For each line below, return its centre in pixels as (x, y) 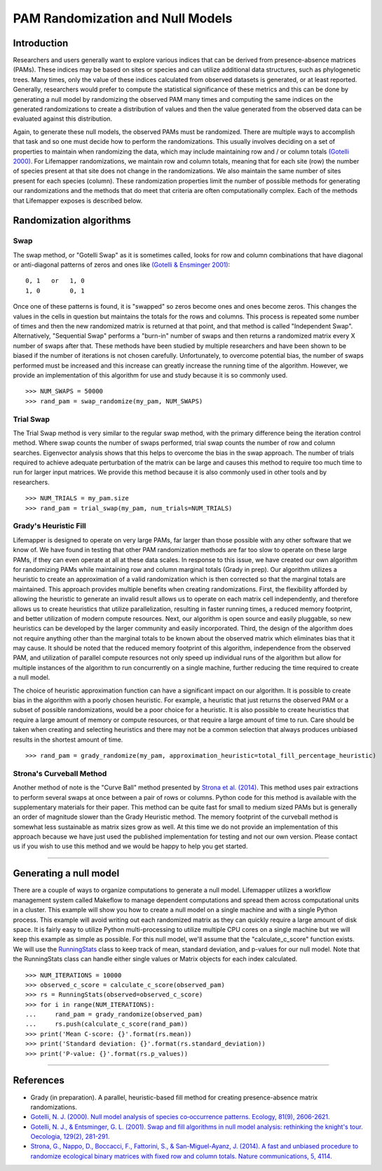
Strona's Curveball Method (60, 773)
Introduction (41, 43)
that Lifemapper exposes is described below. (78, 201)
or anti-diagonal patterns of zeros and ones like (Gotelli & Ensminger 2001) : (122, 265)
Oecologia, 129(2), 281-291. (70, 1137)
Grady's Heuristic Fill (50, 526)
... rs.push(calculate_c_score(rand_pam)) (107, 1024)
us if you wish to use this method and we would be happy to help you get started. (130, 846)
